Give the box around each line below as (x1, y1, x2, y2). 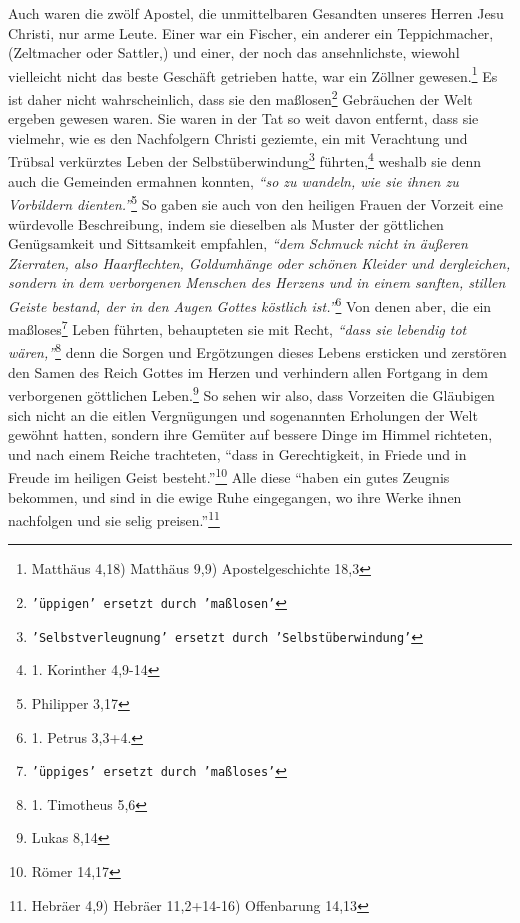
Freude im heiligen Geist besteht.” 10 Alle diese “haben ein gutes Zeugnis (8, 464, 450, 487)
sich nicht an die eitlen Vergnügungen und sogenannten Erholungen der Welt (8, 404, 478, 425)
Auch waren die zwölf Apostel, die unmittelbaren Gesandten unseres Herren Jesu (8, 3, 504, 23)
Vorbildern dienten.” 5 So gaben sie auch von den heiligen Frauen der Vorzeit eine (8, 191, 503, 214)
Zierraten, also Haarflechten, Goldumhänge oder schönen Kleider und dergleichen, (8, 252, 511, 273)
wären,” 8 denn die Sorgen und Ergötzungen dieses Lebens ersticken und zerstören (8, 339, 507, 363)
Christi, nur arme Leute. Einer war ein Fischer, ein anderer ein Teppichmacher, (8, 22, 494, 43)
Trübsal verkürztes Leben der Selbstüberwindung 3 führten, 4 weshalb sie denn (8, 148, 482, 172)
